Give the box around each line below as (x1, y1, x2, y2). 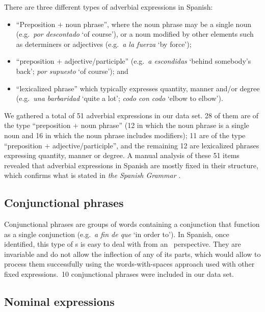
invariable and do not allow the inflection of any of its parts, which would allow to (4, 248, 261, 259)
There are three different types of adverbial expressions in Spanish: (4, 2, 213, 12)
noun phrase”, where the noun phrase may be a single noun (65, 18, 251, 29)
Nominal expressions (4, 294, 115, 309)
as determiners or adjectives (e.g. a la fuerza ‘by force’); (16, 38, 192, 49)
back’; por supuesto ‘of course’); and (16, 65, 128, 76)
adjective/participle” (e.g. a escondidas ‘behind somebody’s (64, 56, 251, 66)
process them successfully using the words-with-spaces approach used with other (4, 258, 255, 269)
